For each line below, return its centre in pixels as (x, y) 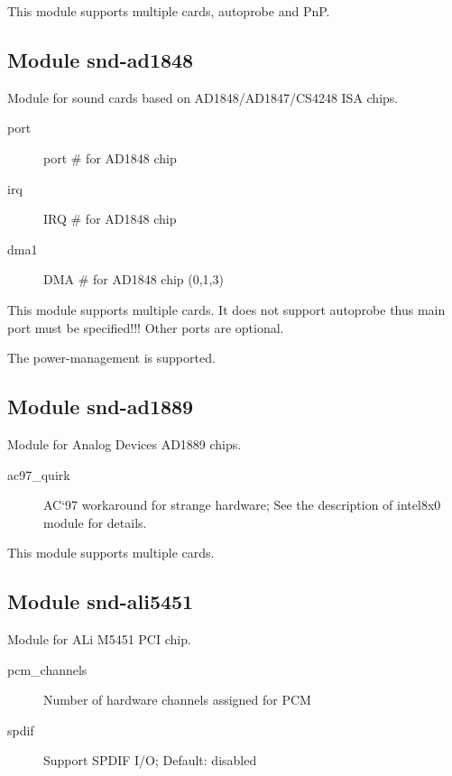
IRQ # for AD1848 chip (110, 219)
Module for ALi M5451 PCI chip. (99, 639)
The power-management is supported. (111, 358)
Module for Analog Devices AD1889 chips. (125, 443)
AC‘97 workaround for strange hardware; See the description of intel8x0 (242, 505)
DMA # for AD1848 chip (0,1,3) (134, 279)
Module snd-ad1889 (101, 406)
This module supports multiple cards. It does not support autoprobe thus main (226, 309)
